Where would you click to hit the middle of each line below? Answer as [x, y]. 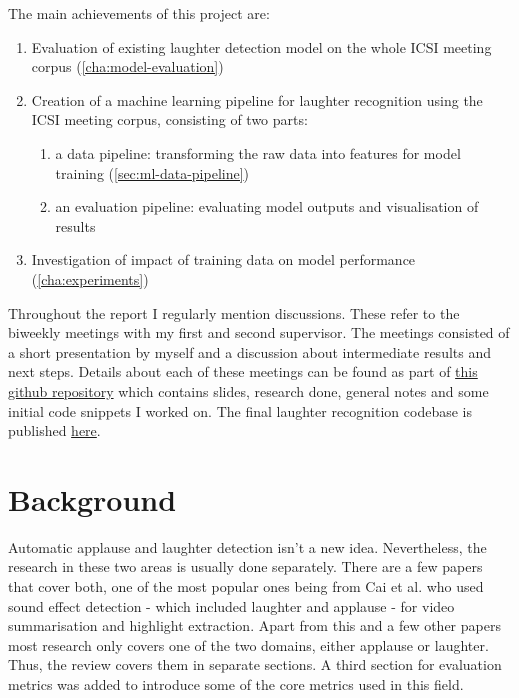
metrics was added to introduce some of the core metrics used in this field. [236, 683]
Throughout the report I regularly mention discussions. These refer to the [234, 312]
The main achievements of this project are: [139, 13]
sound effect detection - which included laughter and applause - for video [231, 605]
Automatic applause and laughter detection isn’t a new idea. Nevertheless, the [247, 546]
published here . [54, 430]
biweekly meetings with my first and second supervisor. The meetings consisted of [259, 332]
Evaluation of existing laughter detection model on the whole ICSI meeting [261, 46]
